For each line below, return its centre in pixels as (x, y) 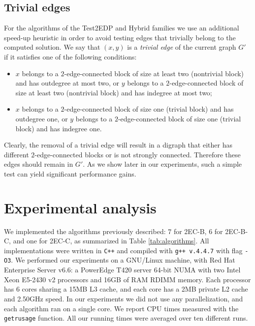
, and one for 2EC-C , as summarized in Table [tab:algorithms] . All (109, 241)
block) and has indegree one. (59, 128)
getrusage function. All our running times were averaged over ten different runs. (126, 318)
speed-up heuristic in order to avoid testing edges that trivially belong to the (120, 37)
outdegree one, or (42, 118)
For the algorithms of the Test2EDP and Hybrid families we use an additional (122, 28)
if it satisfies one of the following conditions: (70, 56)
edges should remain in (39, 164)
